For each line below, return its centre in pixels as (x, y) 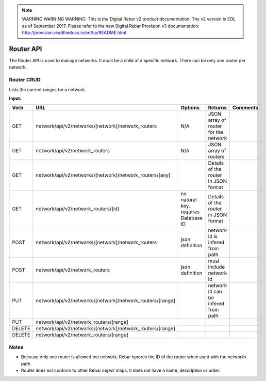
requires (190, 212)
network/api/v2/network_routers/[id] (77, 209)
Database (192, 218)
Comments (245, 108)
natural (189, 200)
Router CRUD (25, 80)
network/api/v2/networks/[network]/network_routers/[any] (103, 175)
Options (190, 108)
